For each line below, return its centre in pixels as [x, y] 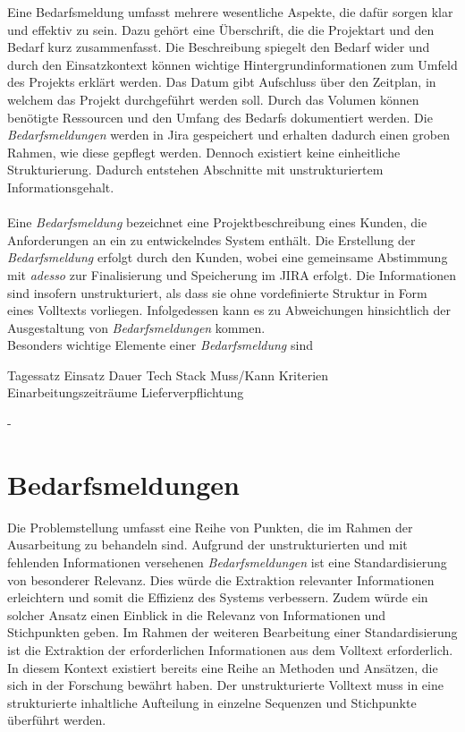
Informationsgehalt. [61, 187]
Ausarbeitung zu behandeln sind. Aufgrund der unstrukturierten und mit [207, 545]
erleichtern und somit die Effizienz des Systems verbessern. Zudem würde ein [218, 597]
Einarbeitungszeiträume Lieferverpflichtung [126, 392]
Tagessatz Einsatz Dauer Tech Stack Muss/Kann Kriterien [168, 375]
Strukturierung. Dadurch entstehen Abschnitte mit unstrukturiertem [195, 170]
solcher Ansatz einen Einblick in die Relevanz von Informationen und [196, 614]
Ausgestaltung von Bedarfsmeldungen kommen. [136, 327]
